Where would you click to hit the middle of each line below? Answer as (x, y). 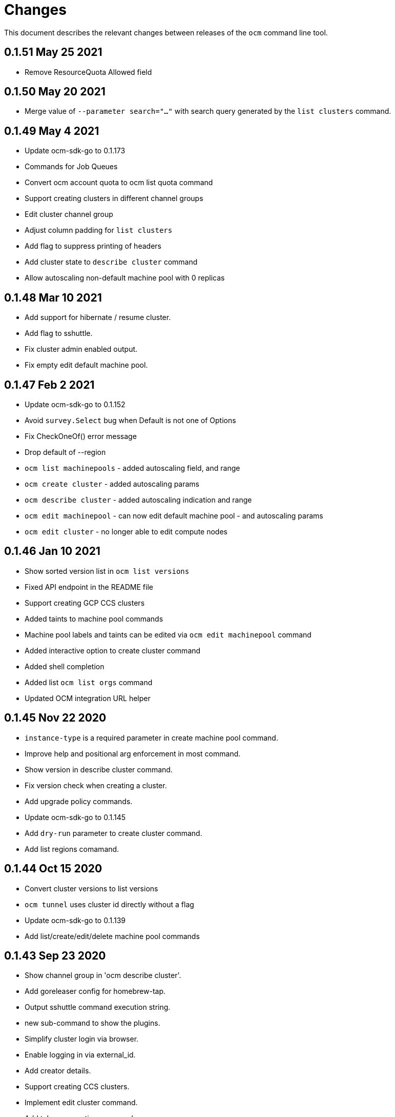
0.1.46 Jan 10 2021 (52, 551)
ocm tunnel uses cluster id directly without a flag (109, 904)
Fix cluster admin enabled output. (81, 349)
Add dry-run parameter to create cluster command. (113, 833)
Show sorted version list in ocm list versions (107, 571)
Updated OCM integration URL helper (88, 698)
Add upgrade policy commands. (79, 801)
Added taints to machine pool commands (94, 619)
